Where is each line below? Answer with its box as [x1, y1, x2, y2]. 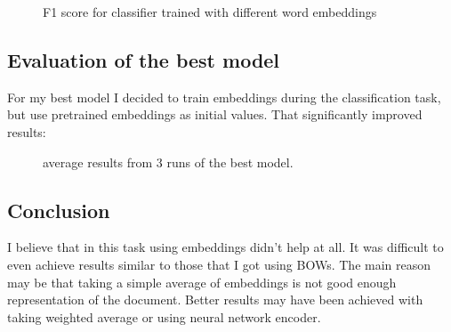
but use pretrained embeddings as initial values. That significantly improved [7, 105, 423, 124]
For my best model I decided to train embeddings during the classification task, [7, 87, 441, 106]
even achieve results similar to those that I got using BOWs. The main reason [7, 255, 431, 273]
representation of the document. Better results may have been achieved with [7, 290, 423, 309]
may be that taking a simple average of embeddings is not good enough [7, 272, 397, 291]
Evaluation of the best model [7, 45, 280, 73]
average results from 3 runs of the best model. [43, 152, 294, 171]
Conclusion [7, 196, 110, 223]
